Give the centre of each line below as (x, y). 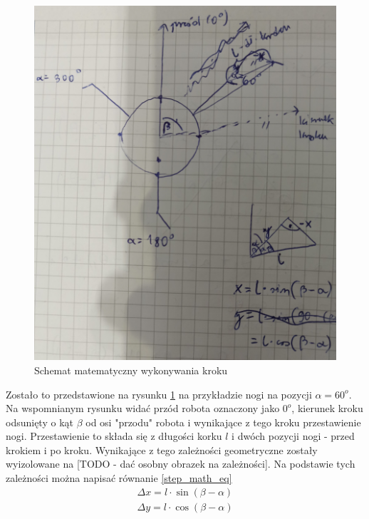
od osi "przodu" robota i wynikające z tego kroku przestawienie (223, 422)
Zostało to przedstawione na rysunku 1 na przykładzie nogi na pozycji (159, 394)
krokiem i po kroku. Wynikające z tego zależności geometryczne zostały (162, 449)
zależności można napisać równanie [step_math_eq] (119, 478)
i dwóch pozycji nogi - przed (293, 436)
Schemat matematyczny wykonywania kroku (131, 370)
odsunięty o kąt (40, 422)
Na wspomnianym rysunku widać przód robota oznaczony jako (143, 408)
